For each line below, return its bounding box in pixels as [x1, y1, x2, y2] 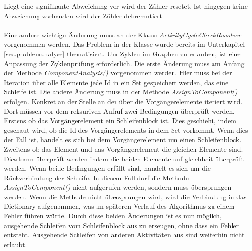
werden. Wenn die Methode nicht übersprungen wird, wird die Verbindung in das [4, 191, 247, 201]
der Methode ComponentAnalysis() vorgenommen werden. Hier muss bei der [4, 68, 232, 78]
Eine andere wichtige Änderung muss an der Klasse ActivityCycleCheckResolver [4, 29, 241, 39]
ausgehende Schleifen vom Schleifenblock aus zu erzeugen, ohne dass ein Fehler [4, 220, 239, 230]
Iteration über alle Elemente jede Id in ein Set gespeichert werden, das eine [4, 77, 229, 87]
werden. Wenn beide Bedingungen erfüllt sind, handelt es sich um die [4, 163, 211, 173]
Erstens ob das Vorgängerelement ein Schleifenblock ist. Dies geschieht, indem [4, 115, 236, 125]
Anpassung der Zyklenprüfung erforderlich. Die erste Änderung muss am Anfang [4, 58, 245, 68]
